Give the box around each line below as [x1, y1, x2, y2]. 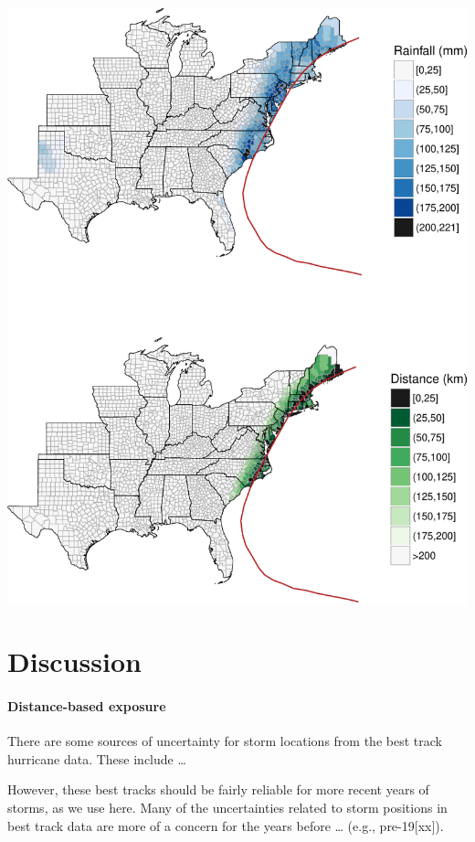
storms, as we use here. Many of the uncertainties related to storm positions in [7, 798, 448, 816]
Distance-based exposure [7, 697, 166, 716]
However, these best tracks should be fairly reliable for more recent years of [7, 780, 429, 799]
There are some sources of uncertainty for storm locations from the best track [7, 731, 442, 751]
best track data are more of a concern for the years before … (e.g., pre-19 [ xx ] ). [7, 815, 444, 835]
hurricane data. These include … [7, 749, 186, 768]
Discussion [7, 643, 142, 680]
